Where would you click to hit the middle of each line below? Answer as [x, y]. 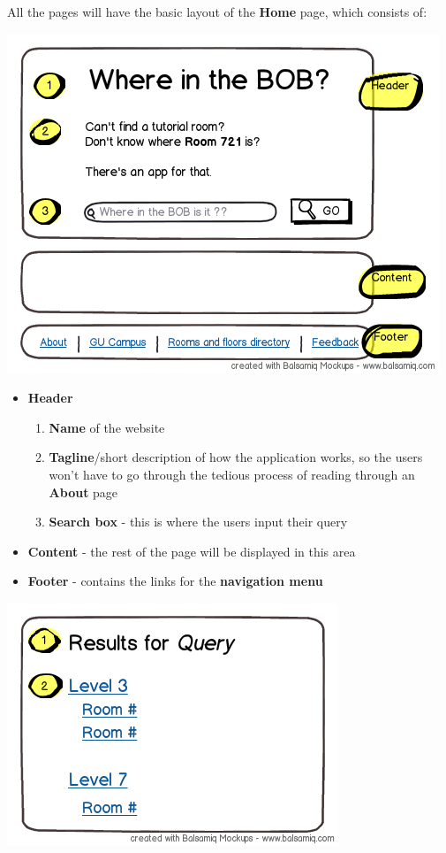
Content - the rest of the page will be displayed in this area [192, 551]
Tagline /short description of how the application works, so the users [236, 457]
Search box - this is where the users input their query [198, 522]
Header [50, 398]
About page [83, 492]
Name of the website [107, 427]
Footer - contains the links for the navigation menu [175, 581]
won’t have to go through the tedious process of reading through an [232, 474]
